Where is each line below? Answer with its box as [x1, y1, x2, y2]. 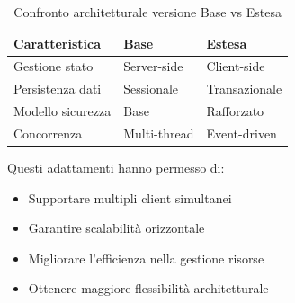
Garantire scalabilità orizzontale [28, 218, 205, 237]
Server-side [123, 57, 183, 76]
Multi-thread [123, 123, 194, 142]
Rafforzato [206, 102, 264, 120]
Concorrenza [13, 123, 83, 142]
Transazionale [206, 79, 282, 98]
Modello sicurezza [13, 102, 112, 120]
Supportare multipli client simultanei [28, 188, 232, 207]
